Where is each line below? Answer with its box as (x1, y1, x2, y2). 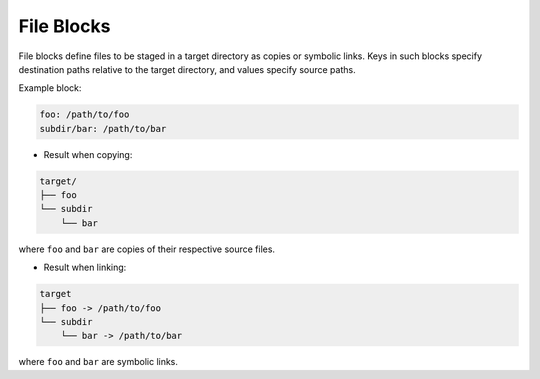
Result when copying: (43, 148, 133, 160)
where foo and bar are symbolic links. (18, 356, 179, 368)
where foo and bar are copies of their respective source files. (18, 243, 275, 255)
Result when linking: (43, 261, 127, 274)
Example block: (18, 82, 82, 94)
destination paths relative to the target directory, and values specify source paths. (18, 63, 356, 75)
